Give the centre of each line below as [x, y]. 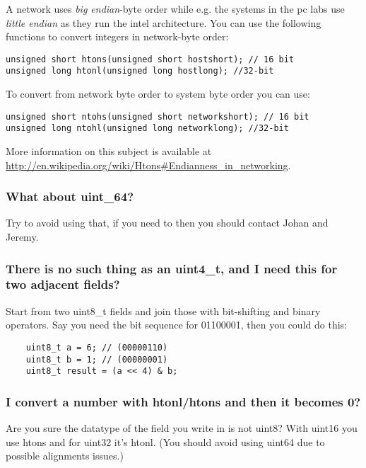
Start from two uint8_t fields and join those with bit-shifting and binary [163, 310]
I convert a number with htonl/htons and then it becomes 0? [183, 401]
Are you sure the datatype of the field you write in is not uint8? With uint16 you [182, 428]
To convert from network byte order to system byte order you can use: [158, 94]
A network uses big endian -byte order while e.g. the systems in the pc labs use [175, 8]
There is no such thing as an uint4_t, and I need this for [172, 268]
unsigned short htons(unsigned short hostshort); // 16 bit [150, 59]
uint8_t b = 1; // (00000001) [97, 359]
